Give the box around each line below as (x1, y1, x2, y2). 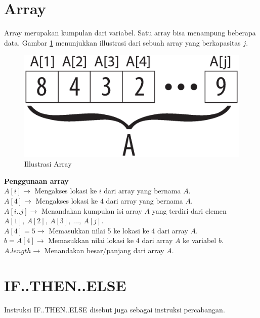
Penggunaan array (4, 175, 69, 186)
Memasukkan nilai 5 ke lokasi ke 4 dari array (49, 225, 188, 235)
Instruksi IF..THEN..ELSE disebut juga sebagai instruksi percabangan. (4, 304, 225, 314)
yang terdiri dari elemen (152, 205, 227, 216)
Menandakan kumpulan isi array (41, 205, 142, 216)
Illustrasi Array (24, 158, 72, 169)
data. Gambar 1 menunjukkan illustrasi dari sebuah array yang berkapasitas (4, 37, 241, 48)
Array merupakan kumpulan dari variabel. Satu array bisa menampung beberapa (4, 27, 256, 38)
